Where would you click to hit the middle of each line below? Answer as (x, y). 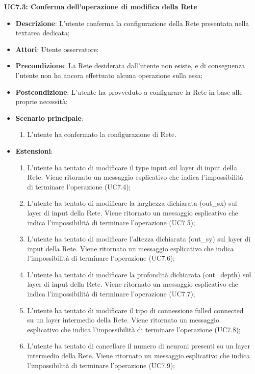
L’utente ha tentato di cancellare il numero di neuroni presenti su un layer (139, 346)
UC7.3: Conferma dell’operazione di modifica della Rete (101, 6)
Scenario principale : (49, 118)
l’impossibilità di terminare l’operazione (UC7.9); (101, 365)
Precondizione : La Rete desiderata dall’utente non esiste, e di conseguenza (130, 66)
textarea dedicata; (42, 33)
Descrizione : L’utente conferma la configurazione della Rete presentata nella (132, 23)
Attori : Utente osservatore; (57, 49)
